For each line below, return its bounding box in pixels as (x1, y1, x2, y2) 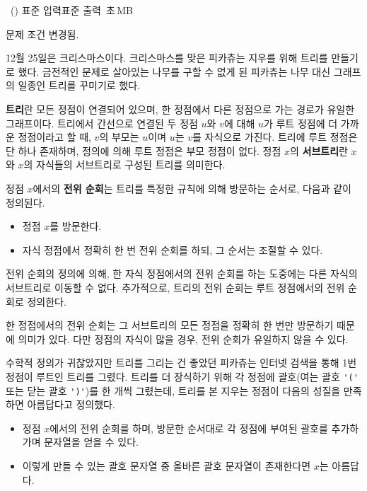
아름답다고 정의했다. (27, 397, 115, 412)
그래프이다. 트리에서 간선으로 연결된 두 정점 (6, 115, 198, 130)
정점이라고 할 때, (18, 129, 91, 144)
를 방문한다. (49, 219, 102, 233)
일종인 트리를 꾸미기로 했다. (18, 78, 140, 93)
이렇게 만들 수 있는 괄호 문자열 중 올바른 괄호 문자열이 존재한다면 (22, 458, 311, 473)
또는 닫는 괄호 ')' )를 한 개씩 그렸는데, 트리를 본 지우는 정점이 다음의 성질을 (6, 383, 341, 398)
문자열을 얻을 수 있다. (44, 434, 139, 449)
